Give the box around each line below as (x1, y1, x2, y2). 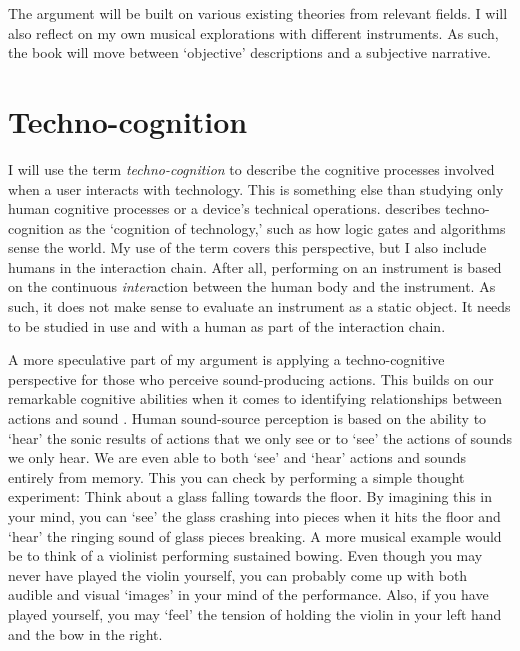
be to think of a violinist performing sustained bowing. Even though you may (8, 545, 483, 566)
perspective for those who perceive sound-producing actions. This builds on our (8, 368, 494, 389)
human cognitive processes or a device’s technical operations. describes (8, 198, 441, 219)
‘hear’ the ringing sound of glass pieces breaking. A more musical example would (8, 525, 502, 546)
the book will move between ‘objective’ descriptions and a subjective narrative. (8, 42, 491, 63)
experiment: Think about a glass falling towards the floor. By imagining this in (8, 486, 493, 507)
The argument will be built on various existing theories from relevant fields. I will (8, 3, 508, 23)
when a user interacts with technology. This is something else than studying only (8, 178, 504, 199)
